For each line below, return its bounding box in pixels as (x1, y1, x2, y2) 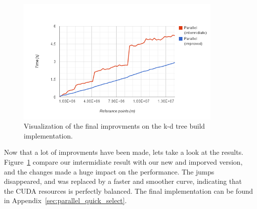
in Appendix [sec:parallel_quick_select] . (4, 195, 127, 206)
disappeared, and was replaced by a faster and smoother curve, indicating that (4, 176, 242, 186)
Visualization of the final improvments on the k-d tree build (24, 121, 205, 131)
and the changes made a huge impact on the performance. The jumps (4, 166, 214, 176)
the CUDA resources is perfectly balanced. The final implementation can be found (4, 185, 253, 196)
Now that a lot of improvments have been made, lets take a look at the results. (4, 147, 244, 157)
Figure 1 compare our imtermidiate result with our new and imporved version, (4, 157, 243, 167)
